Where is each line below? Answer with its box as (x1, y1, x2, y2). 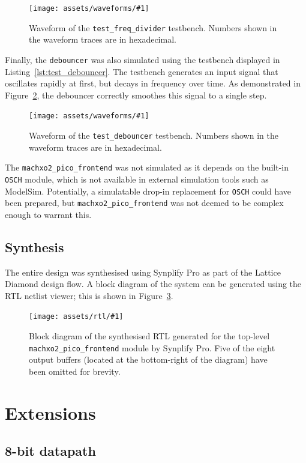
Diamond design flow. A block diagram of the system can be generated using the (5, 277, 302, 290)
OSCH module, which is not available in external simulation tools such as (5, 172, 269, 185)
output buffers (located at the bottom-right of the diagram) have (29, 353, 268, 366)
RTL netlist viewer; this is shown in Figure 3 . (5, 289, 173, 301)
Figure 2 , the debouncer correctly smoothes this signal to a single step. (5, 88, 267, 101)
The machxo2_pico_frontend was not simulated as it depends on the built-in (5, 161, 289, 174)
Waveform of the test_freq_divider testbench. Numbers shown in (29, 21, 277, 34)
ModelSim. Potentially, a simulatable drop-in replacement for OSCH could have (5, 184, 292, 197)
